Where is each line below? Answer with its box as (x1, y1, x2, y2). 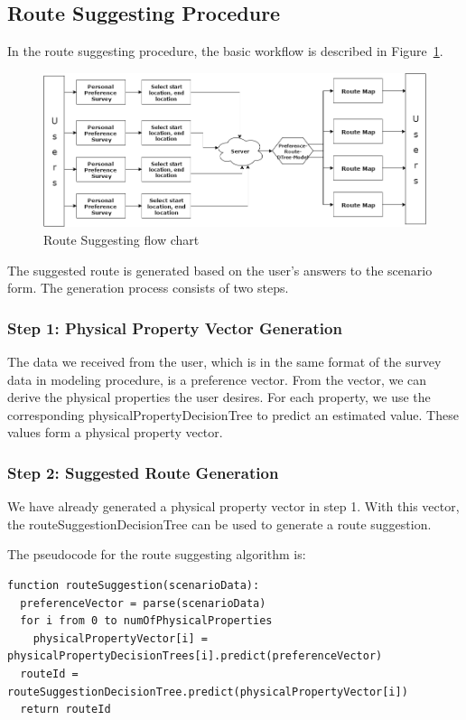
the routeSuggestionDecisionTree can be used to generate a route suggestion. (7, 514, 432, 533)
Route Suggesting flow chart (43, 230, 200, 249)
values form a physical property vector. (7, 423, 223, 442)
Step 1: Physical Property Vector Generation (7, 316, 342, 339)
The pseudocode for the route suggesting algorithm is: (7, 545, 306, 564)
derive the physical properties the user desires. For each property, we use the (7, 388, 431, 407)
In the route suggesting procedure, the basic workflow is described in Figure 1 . (7, 42, 443, 61)
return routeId (20, 703, 111, 716)
